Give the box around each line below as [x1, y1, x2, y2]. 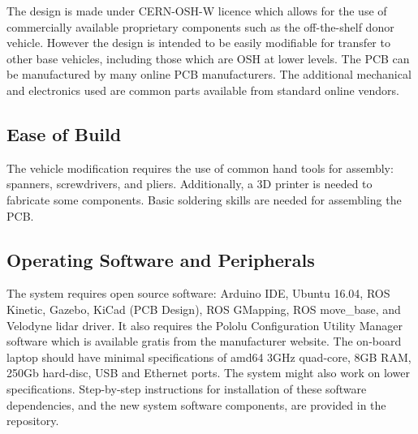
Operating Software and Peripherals [6, 247, 315, 272]
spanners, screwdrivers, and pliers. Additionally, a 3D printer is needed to [6, 175, 373, 192]
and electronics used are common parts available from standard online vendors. [6, 81, 400, 98]
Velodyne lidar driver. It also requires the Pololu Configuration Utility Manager [6, 316, 403, 333]
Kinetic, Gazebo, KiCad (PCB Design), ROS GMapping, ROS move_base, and [6, 300, 401, 317]
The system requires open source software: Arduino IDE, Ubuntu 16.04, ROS [6, 285, 390, 302]
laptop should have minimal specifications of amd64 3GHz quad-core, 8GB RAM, [6, 348, 412, 365]
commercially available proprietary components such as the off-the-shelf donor [6, 18, 394, 35]
